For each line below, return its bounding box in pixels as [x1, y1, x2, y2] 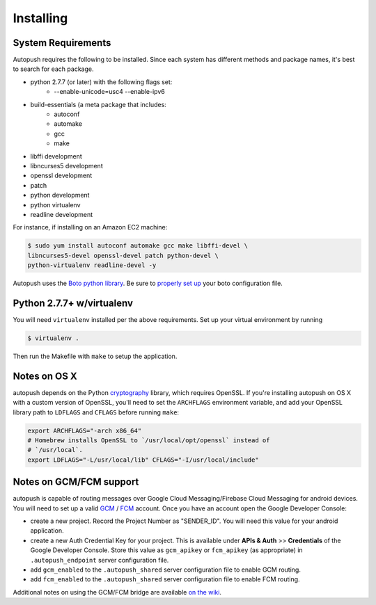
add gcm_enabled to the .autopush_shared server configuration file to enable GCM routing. [30, 565, 301, 574]
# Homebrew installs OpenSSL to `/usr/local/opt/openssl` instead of [27, 437, 270, 444]
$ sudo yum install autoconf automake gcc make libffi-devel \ [27, 242, 249, 250]
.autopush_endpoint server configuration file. [30, 556, 169, 564]
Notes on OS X [13, 370, 77, 382]
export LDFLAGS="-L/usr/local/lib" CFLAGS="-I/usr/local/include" [27, 455, 259, 464]
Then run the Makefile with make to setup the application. [13, 352, 178, 360]
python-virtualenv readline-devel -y [27, 261, 157, 269]
